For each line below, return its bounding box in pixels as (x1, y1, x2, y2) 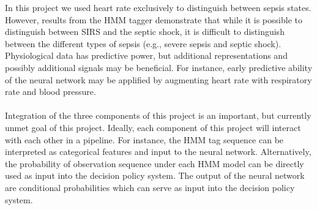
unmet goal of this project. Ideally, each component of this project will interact (5, 121, 301, 133)
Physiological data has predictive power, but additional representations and (5, 49, 288, 62)
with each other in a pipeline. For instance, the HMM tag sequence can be (5, 133, 284, 146)
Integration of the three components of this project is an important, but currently (5, 109, 311, 122)
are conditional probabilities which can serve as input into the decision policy (5, 181, 295, 193)
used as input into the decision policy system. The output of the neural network (5, 169, 305, 182)
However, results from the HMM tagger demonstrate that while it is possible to (5, 13, 302, 26)
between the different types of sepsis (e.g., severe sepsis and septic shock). (5, 37, 282, 50)
